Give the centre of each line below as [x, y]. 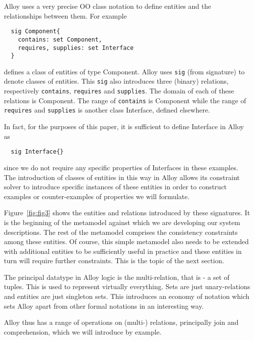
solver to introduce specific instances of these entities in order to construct [115, 187]
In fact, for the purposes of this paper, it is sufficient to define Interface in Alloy [124, 126]
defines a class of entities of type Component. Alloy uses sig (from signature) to [124, 71]
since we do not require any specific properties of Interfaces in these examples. [121, 167]
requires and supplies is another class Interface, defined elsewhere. [107, 110]
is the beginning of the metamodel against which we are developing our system [122, 222]
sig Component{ [35, 32]
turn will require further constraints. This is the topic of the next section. [114, 261]
